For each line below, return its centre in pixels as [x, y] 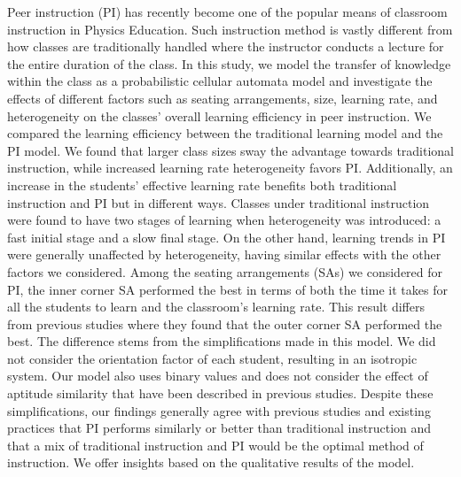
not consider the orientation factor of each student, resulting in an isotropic [212, 358]
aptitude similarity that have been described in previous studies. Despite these [220, 393]
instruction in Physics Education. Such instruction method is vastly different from [230, 29]
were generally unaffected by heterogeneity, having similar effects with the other [224, 254]
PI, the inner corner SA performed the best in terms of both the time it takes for [227, 289]
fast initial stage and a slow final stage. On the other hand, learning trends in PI [227, 237]
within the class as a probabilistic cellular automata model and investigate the [220, 81]
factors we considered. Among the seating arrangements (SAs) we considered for [225, 271]
